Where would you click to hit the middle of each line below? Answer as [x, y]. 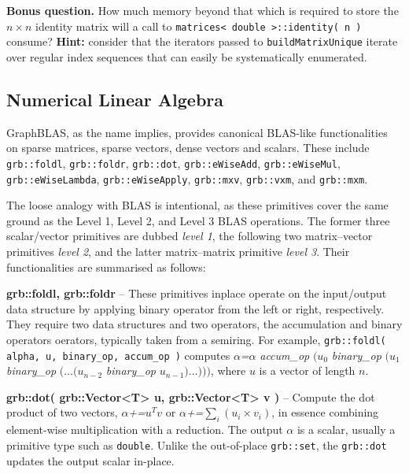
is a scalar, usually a [346, 430]
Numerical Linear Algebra [115, 99]
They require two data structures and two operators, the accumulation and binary [204, 324]
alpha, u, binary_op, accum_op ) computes [118, 355]
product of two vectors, [62, 412]
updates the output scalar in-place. [90, 460]
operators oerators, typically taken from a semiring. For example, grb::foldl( [196, 339]
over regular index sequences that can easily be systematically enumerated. [187, 56]
